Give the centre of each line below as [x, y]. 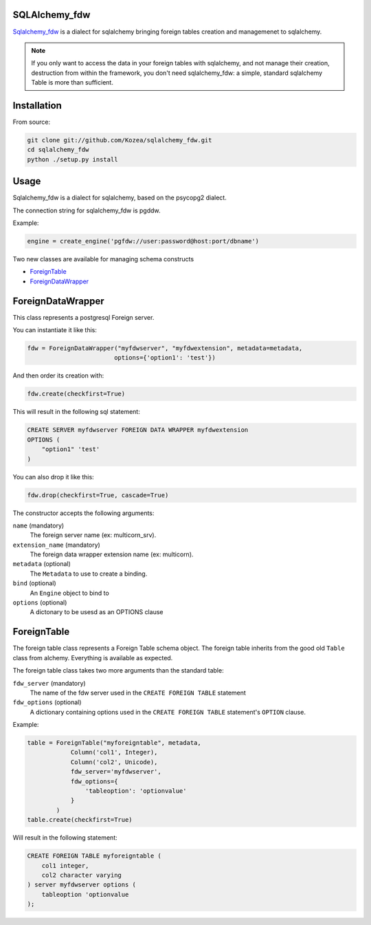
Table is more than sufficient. [72, 83]
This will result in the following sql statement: [76, 412]
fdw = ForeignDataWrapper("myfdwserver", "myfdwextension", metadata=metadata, [165, 348]
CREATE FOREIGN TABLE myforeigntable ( [94, 856]
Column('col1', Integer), [114, 752]
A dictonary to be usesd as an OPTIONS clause [97, 612]
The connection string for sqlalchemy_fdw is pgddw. [87, 210]
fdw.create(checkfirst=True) [76, 394]
